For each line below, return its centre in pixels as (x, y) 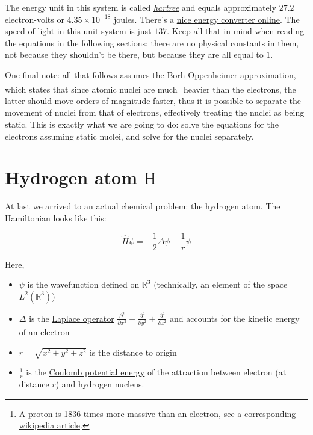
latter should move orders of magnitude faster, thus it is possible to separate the (153, 100)
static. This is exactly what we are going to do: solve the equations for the (142, 124)
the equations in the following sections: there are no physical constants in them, (152, 42)
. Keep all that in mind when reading (236, 31)
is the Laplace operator (72, 318)
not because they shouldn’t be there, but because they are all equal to (134, 54)
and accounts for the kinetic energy (234, 318)
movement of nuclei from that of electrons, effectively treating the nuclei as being (155, 112)
